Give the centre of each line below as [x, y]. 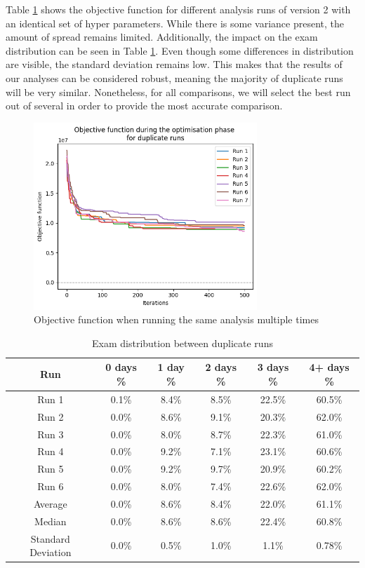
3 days [273, 367]
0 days [121, 367]
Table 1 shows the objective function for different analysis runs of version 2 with [178, 9]
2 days [221, 367]
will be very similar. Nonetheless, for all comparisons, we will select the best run [178, 92]
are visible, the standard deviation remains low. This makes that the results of [174, 64]
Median [51, 521]
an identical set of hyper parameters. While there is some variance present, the [175, 23]
